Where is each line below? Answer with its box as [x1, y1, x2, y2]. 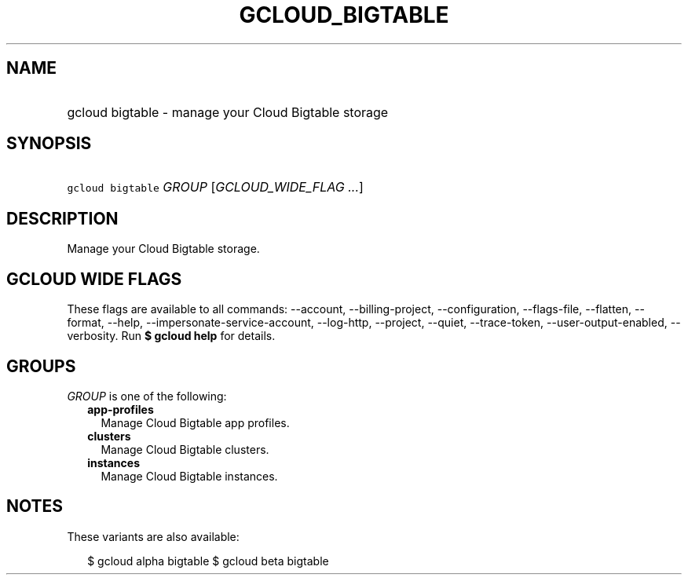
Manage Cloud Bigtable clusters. [101, 442, 269, 456]
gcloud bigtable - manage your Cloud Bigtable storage [67, 104, 389, 120]
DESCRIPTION [6, 208, 119, 228]
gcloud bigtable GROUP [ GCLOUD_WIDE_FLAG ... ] [67, 179, 364, 195]
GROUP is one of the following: [67, 389, 227, 403]
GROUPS [6, 356, 76, 376]
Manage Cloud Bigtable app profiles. [101, 415, 290, 429]
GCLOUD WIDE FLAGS [6, 269, 182, 289]
